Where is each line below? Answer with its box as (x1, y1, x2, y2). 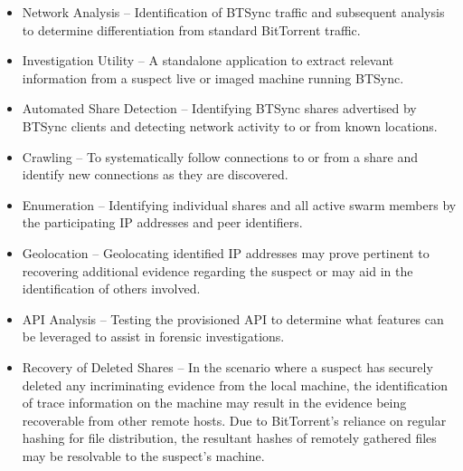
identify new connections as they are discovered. (22, 165, 288, 184)
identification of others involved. (22, 279, 201, 298)
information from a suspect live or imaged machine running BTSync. (22, 68, 404, 87)
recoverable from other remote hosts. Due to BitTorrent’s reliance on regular (22, 410, 447, 429)
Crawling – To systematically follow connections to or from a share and (22, 147, 418, 166)
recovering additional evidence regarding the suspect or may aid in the (22, 261, 413, 280)
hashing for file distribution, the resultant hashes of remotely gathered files (22, 428, 437, 447)
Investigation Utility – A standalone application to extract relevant (22, 51, 394, 70)
